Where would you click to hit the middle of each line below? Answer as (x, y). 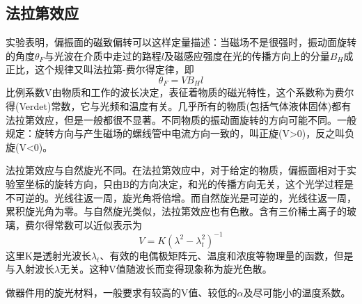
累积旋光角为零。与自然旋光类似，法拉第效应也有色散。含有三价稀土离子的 (176, 211)
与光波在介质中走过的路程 (103, 55)
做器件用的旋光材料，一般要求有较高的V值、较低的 (121, 293)
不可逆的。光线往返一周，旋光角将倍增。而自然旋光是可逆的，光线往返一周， (181, 197)
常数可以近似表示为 (98, 224)
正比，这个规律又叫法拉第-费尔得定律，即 (100, 69)
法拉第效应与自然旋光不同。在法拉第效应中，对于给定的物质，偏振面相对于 (176, 170)
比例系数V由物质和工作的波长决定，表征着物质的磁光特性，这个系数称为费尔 (180, 92)
